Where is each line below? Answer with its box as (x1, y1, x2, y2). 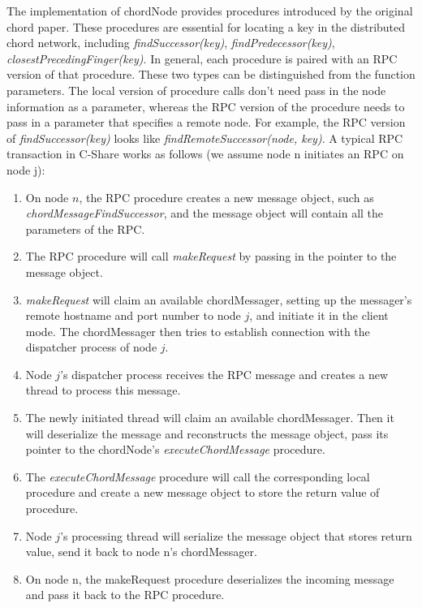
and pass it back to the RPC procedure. (25, 586, 225, 603)
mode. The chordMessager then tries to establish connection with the (25, 322, 370, 339)
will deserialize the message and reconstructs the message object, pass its (25, 425, 389, 442)
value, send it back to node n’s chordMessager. (25, 543, 257, 560)
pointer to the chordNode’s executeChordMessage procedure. (25, 441, 325, 458)
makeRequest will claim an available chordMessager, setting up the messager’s (25, 291, 412, 308)
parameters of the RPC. (25, 220, 145, 237)
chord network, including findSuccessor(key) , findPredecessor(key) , (6, 34, 335, 51)
